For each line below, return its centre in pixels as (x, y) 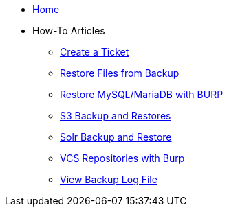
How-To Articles (69, 31)
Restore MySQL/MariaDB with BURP (142, 94)
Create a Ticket (95, 52)
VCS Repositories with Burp (122, 158)
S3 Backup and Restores (116, 116)
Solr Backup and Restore (116, 137)
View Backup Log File (109, 179)
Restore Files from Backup (120, 73)
